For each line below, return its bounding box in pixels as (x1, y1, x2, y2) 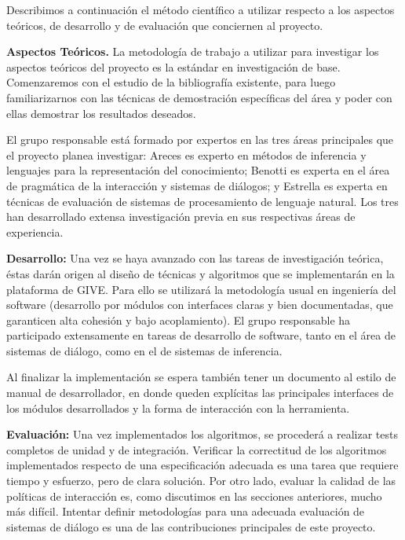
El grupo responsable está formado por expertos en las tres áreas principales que (6, 131, 394, 148)
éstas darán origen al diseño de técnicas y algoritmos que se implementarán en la (6, 265, 395, 281)
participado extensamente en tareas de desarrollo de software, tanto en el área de (6, 327, 396, 343)
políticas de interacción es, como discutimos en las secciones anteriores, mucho (6, 487, 382, 504)
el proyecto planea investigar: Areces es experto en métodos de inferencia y (6, 146, 367, 163)
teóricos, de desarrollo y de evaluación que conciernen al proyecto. (6, 17, 323, 33)
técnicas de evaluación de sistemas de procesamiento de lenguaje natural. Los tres (6, 193, 399, 209)
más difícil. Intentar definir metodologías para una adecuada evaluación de (6, 503, 365, 520)
